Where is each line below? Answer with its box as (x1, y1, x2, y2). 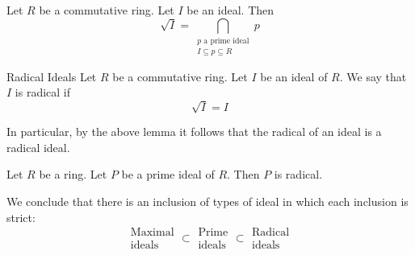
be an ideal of (260, 68, 328, 84)
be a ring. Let (39, 166, 107, 183)
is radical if (15, 84, 71, 101)
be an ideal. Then (187, 2, 275, 18)
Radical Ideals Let (6, 68, 97, 84)
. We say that (339, 68, 407, 84)
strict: (6, 208, 36, 225)
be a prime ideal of (121, 166, 215, 183)
